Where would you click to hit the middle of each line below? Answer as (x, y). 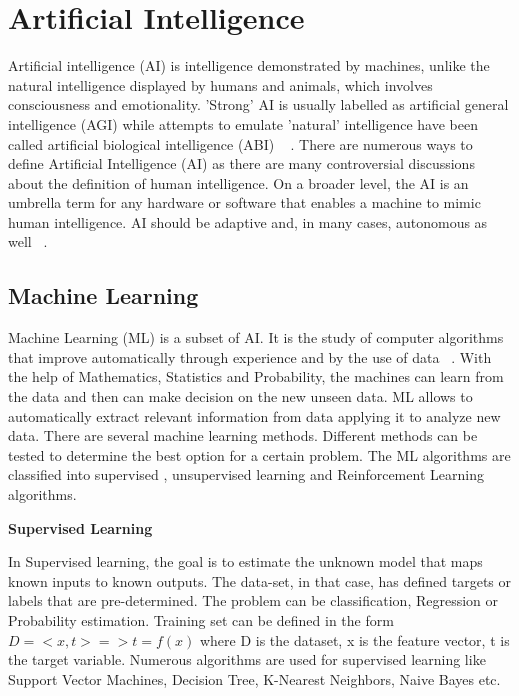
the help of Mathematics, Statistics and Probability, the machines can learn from (256, 376)
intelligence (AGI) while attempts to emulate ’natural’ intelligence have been (243, 123)
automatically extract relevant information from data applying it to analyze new (254, 415)
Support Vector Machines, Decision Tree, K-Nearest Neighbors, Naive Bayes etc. (254, 678)
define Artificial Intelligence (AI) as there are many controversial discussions (241, 163)
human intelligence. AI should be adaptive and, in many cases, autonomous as (248, 221)
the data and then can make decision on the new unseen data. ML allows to (240, 396)
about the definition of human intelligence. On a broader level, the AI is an (238, 182)
